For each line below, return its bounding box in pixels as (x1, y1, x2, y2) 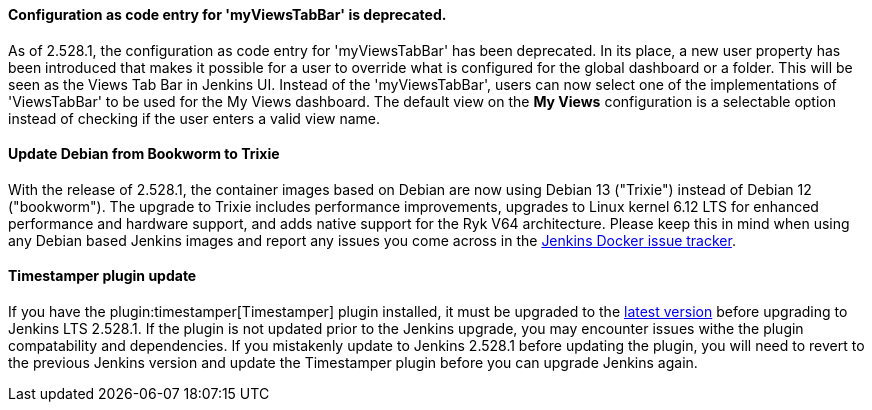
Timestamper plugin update (8, 267, 197, 285)
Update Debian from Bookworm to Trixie (8, 145, 280, 163)
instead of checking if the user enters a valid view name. (8, 109, 381, 127)
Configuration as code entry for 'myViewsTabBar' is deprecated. (8, 6, 447, 23)
